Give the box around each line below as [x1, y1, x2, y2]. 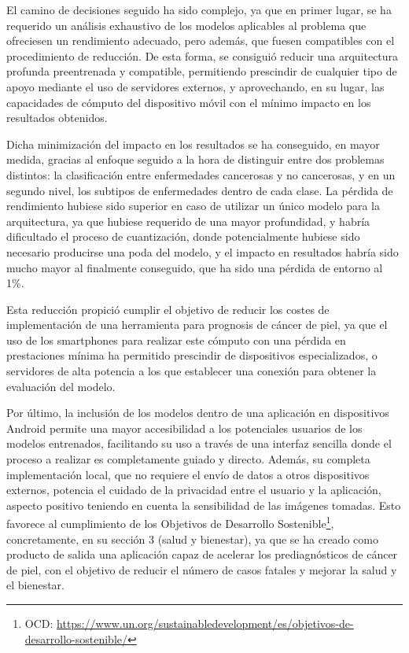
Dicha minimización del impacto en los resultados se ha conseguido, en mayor [6, 135, 380, 152]
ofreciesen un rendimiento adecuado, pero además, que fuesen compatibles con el [6, 32, 395, 49]
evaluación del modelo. [6, 378, 116, 394]
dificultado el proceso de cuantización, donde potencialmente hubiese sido [6, 228, 360, 245]
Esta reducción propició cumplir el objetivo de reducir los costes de [6, 301, 330, 317]
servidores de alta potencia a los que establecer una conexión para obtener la [6, 363, 377, 379]
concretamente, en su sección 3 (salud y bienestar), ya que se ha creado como [6, 530, 378, 547]
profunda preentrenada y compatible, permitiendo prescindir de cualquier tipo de [6, 63, 397, 79]
